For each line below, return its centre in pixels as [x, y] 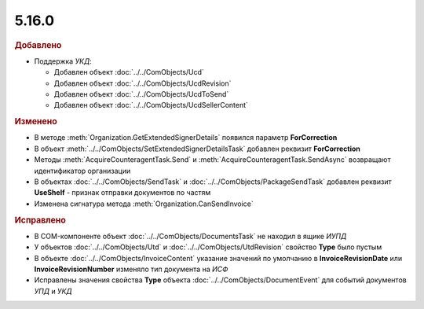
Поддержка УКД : [63, 61]
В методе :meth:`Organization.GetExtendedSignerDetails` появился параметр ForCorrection [186, 138]
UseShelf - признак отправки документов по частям [122, 193]
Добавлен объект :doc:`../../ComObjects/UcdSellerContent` [151, 105]
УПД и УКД [53, 291]
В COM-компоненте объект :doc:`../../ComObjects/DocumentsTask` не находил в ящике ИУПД [190, 236]
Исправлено [40, 220]
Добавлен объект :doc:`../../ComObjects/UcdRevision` [143, 83]
